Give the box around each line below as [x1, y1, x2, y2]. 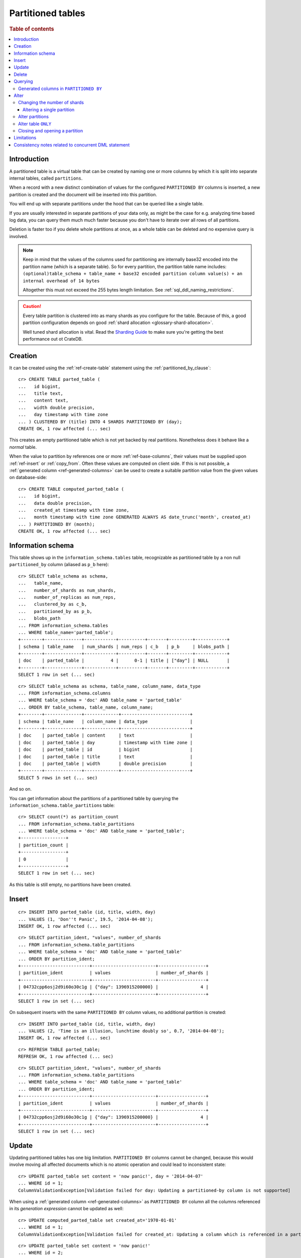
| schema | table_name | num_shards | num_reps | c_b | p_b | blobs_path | [18, 644, 230, 649]
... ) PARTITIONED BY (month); [18, 521, 95, 527]
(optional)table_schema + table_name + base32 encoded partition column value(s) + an [23, 271, 243, 277]
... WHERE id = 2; [18, 1250, 64, 1255]
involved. [9, 233, 29, 239]
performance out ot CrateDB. [23, 336, 83, 342]
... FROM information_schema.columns [18, 690, 111, 696]
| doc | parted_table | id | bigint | [18, 747, 193, 752]
